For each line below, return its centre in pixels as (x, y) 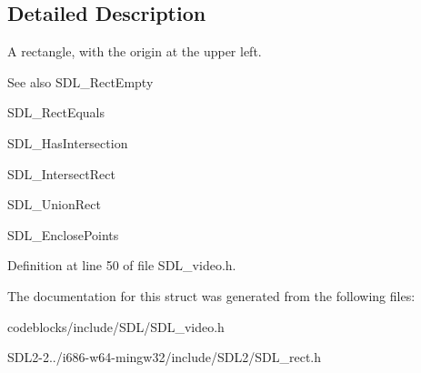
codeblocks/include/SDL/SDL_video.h (116, 326)
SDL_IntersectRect (61, 173)
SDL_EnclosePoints (63, 234)
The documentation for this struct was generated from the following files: (211, 295)
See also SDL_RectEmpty (80, 81)
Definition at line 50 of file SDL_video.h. (122, 265)
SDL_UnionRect (54, 204)
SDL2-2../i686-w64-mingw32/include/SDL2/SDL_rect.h (165, 357)
